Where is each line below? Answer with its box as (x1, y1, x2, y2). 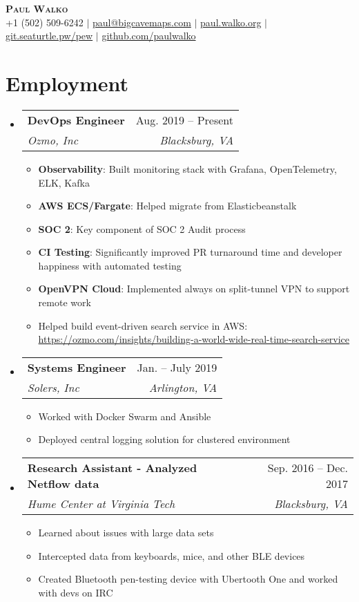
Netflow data (27, 476, 99, 492)
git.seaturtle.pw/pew (6, 28, 93, 43)
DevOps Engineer (27, 111, 125, 128)
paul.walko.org (200, 15, 262, 29)
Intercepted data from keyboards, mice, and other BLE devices (38, 548, 305, 563)
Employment (6, 68, 129, 97)
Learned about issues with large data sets (38, 525, 214, 540)
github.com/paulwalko (101, 28, 196, 43)
